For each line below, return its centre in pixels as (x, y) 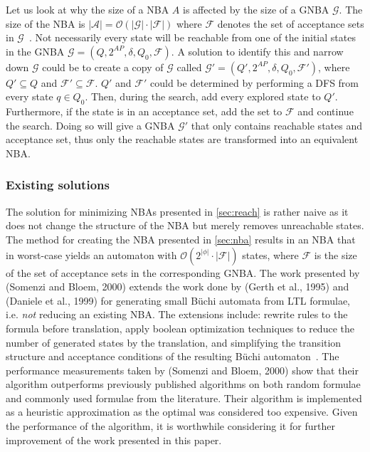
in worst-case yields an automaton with (91, 254)
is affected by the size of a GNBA (256, 9)
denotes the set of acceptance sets (291, 23)
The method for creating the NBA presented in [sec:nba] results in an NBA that (181, 239)
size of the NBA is (46, 23)
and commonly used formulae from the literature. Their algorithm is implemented (184, 398)
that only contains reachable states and (276, 125)
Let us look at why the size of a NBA (88, 9)
